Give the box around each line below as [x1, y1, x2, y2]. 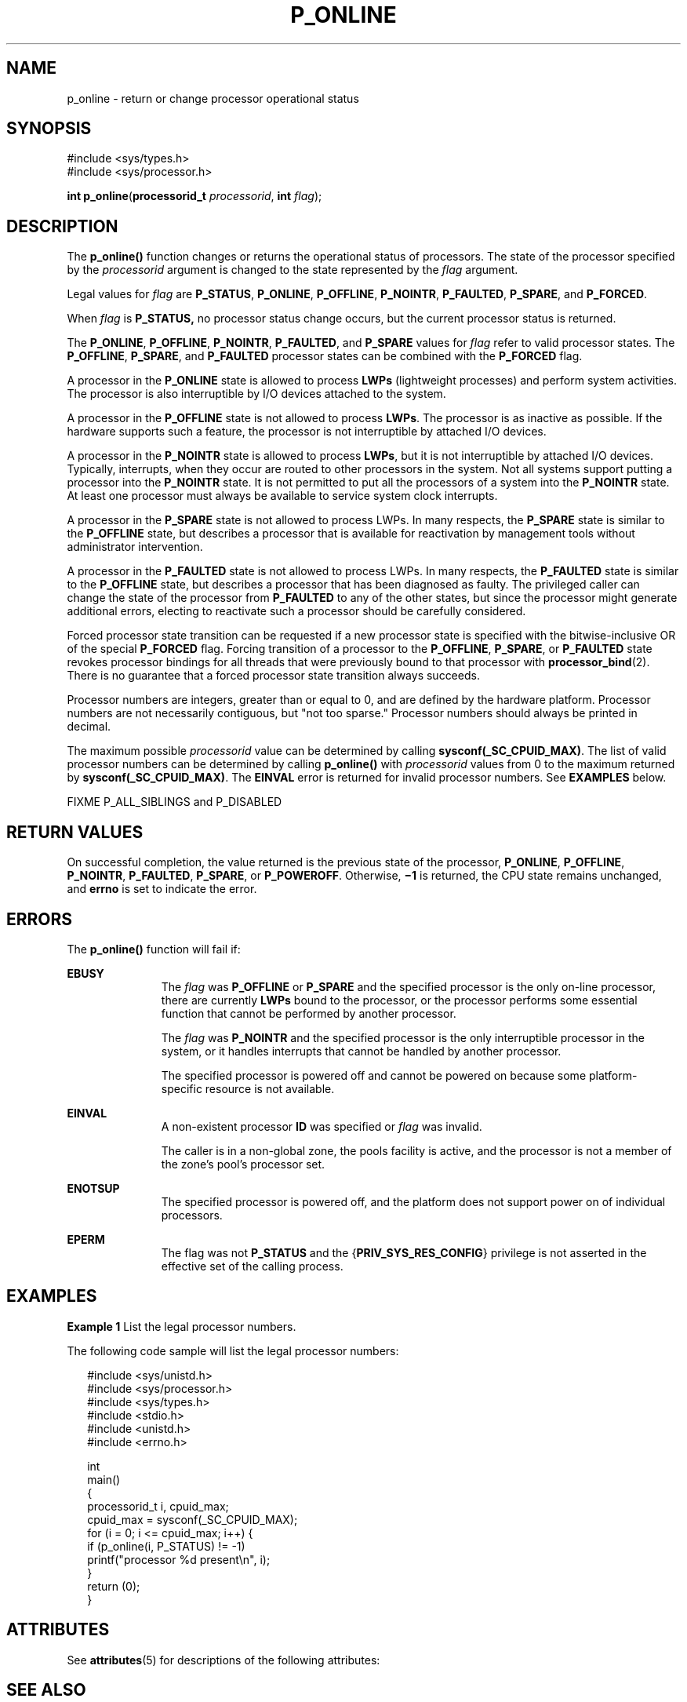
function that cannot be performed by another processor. [161, 1006, 456, 1020]
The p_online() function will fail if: [67, 942, 241, 956]
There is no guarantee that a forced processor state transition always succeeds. [67, 669, 480, 683]
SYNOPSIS [6, 118, 92, 139]
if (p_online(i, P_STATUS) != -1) [87, 1539, 245, 1553]
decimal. [67, 720, 111, 734]
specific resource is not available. [161, 1081, 335, 1095]
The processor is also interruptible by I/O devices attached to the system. [67, 387, 446, 401]
